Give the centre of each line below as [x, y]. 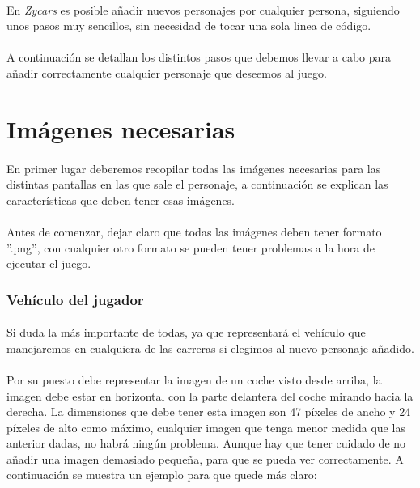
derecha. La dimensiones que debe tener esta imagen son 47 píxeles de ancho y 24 [209, 412]
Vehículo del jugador [75, 299]
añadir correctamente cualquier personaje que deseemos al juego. [167, 72]
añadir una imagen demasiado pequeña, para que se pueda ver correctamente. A [205, 458]
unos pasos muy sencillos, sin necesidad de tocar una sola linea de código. [189, 25]
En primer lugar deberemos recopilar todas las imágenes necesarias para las [194, 168]
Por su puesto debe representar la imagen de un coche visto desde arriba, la [194, 379]
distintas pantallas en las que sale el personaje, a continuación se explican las [197, 184]
